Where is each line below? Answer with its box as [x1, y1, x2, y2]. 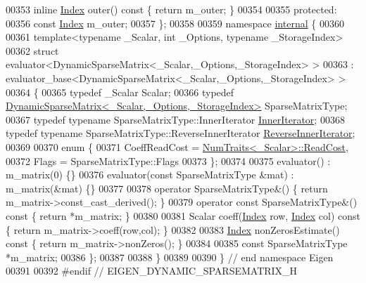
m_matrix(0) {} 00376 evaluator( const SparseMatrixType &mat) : [6, 167, 294, 182]
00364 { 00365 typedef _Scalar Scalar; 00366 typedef [6, 84, 234, 99]
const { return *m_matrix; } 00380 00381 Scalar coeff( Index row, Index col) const [6, 208, 360, 223]
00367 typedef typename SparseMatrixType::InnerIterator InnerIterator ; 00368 [6, 112, 345, 126]
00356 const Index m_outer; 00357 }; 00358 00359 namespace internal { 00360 [6, 15, 344, 30]
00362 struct [6, 43, 59, 58]
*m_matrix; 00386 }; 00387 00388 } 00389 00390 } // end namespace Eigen [6, 249, 334, 264]
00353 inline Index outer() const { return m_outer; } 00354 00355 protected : [6, 2, 337, 16]
